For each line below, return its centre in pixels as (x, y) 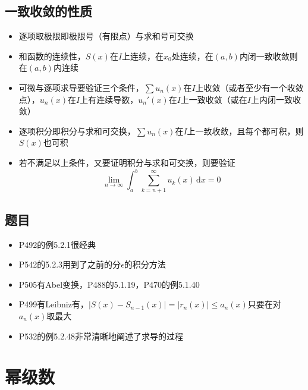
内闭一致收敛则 (268, 56)
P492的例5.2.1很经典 (57, 244)
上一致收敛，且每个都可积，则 (245, 130)
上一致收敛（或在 (214, 99)
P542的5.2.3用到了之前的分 (70, 264)
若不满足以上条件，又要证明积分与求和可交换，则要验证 (127, 162)
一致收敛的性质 (48, 11)
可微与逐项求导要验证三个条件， (81, 87)
